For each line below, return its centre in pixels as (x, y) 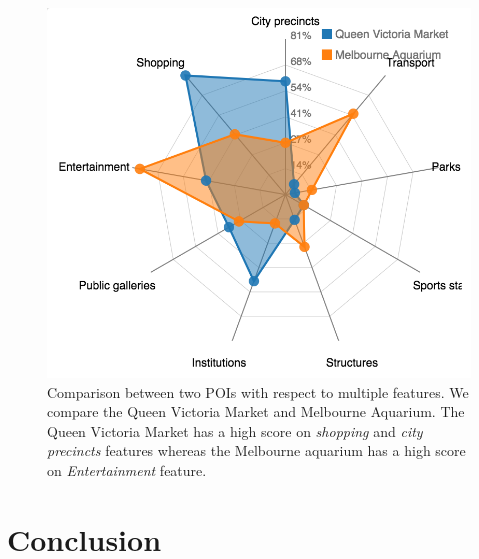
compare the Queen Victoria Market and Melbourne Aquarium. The (256, 411)
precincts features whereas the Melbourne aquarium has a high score (256, 450)
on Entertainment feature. (127, 470)
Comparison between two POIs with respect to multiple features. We (258, 391)
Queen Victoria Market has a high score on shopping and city (235, 430)
